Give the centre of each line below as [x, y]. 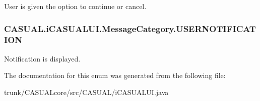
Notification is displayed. [42, 58]
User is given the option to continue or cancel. [75, 6]
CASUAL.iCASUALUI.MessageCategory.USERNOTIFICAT [130, 28]
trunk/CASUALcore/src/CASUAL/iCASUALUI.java [86, 92]
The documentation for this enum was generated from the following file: [115, 75]
